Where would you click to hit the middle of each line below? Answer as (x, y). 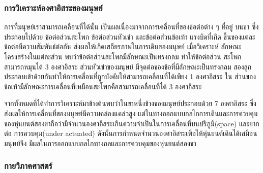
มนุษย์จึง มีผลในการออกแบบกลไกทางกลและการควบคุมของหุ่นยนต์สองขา (100, 143)
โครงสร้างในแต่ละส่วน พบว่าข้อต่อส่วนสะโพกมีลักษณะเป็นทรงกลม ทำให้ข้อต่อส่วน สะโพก (123, 56)
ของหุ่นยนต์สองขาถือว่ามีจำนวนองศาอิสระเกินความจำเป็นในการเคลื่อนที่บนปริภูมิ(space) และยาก (132, 123)
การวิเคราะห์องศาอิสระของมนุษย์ (53, 7)
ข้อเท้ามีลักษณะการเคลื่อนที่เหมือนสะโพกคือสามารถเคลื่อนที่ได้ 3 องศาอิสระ (103, 86)
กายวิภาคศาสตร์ (28, 166)
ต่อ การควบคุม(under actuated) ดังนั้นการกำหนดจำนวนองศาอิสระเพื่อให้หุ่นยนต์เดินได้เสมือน (131, 133)
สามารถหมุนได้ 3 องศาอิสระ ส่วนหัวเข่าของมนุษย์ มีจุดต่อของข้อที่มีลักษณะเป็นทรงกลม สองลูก (128, 66)
